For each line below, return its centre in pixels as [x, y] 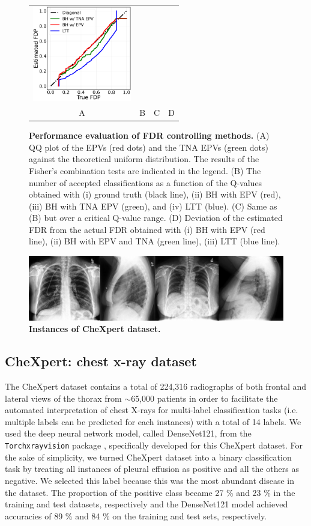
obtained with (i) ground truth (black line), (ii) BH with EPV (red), [155, 194]
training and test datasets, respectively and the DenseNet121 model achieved [146, 504]
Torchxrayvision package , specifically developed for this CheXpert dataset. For [154, 445]
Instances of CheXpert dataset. [95, 329]
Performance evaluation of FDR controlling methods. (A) [149, 135]
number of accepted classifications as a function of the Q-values [146, 182]
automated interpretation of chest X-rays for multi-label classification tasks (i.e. [152, 410]
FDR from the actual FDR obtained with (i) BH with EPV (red [147, 229]
